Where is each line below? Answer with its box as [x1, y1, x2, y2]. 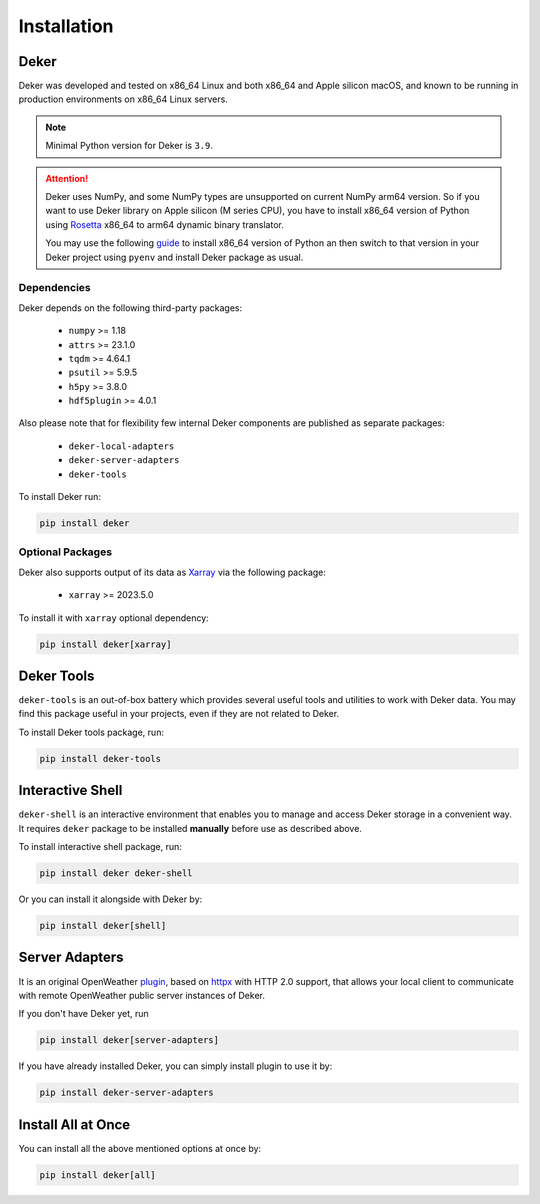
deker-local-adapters [68, 440, 175, 452]
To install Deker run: [18, 491, 102, 503]
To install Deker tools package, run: [18, 726, 165, 738]
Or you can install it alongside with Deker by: [18, 893, 203, 905]
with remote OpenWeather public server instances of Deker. [18, 989, 265, 1001]
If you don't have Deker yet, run [18, 1008, 149, 1020]
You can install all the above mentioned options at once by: [18, 1142, 262, 1154]
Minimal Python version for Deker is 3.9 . [45, 140, 214, 152]
